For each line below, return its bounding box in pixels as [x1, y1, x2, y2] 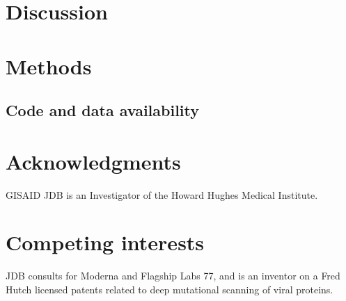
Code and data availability [6, 99, 199, 121]
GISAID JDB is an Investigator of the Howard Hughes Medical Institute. [6, 187, 318, 202]
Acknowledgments [6, 147, 181, 175]
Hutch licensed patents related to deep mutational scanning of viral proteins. [6, 282, 333, 296]
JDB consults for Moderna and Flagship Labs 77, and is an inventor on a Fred [6, 268, 340, 283]
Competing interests [6, 228, 205, 257]
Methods [6, 51, 92, 80]
